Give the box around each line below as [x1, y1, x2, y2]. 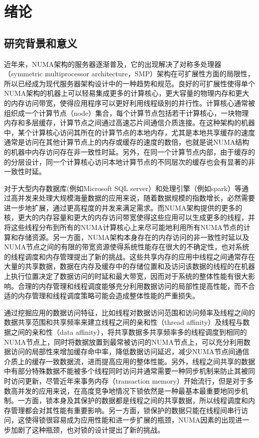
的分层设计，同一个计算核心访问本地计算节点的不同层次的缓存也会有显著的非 [4, 156, 255, 167]
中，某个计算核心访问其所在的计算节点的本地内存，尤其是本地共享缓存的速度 [4, 127, 255, 137]
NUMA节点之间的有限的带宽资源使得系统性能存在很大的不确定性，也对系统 [4, 241, 250, 252]
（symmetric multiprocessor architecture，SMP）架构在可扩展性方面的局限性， [4, 68, 255, 79]
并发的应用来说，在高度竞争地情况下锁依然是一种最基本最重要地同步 [17, 385, 241, 396]
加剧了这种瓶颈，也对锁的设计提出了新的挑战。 [10, 424, 164, 435]
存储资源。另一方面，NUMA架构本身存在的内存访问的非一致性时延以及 [17, 231, 250, 242]
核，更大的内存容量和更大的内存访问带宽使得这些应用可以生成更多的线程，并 [4, 212, 255, 222]
